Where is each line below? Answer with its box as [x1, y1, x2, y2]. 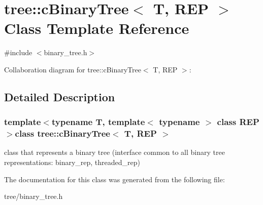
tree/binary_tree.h [4, 191, 63, 201]
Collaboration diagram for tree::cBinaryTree [4, 64, 141, 74]
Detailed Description [4, 89, 115, 104]
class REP [217, 115, 259, 128]
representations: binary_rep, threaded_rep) [4, 157, 140, 168]
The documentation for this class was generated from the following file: [4, 174, 225, 184]
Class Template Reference [4, 18, 189, 38]
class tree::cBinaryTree [15, 127, 110, 140]
